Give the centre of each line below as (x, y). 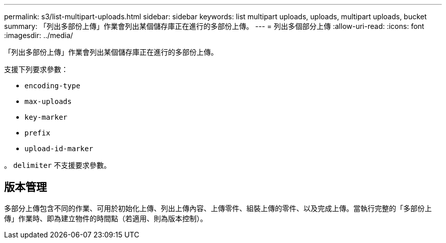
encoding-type (52, 86)
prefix (37, 133)
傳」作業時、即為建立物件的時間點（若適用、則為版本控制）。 (106, 218)
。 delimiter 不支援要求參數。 (58, 165)
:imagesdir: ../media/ (39, 35)
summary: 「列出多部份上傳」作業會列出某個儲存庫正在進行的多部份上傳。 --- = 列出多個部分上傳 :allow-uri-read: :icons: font (214, 26)
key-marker (46, 117)
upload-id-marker (59, 149)
